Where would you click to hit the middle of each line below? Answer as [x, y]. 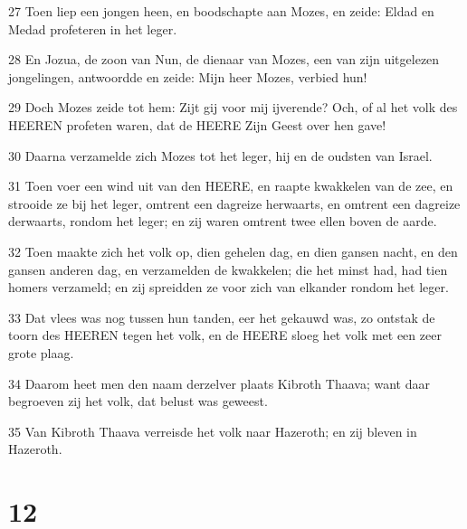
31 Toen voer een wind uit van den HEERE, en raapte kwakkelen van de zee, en [231, 186]
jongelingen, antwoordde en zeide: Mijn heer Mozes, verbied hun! [188, 76]
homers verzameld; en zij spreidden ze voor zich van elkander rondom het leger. [229, 287]
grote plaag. [41, 352]
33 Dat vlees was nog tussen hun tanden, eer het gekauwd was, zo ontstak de [222, 317]
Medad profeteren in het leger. [93, 28]
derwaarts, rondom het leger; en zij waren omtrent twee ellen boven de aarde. [223, 221]
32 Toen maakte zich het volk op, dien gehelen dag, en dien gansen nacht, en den [233, 251]
